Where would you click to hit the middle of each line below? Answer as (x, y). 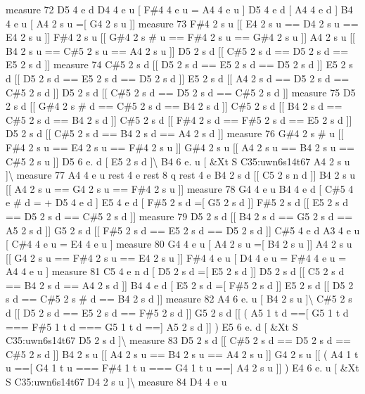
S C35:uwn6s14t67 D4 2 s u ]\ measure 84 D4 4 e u (116, 382)
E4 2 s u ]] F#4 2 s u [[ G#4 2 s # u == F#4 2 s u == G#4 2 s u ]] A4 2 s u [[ (180, 37)
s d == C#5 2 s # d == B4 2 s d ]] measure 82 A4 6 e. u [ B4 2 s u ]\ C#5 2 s (179, 299)
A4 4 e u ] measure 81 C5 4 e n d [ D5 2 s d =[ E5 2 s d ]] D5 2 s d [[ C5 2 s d (175, 271)
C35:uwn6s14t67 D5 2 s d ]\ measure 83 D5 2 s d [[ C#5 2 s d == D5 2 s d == (178, 340)
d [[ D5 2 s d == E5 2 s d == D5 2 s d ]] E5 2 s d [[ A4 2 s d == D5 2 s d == (178, 78)
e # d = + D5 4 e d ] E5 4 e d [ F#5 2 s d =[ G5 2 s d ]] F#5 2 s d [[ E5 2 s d (177, 202)
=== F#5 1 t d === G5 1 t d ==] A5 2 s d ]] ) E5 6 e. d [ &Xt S (152, 326)
